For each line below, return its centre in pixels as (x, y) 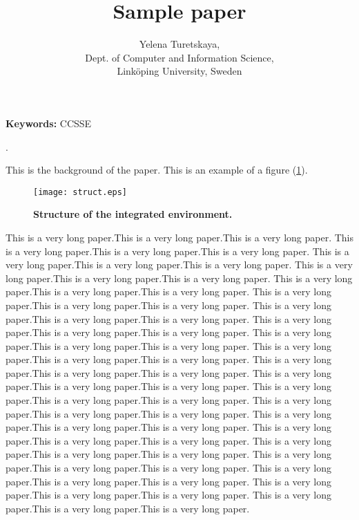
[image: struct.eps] (80, 192)
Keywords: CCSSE (49, 123)
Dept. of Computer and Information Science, (179, 57)
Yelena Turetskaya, (179, 44)
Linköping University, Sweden (179, 71)
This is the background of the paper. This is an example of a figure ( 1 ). (157, 170)
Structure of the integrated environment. (133, 214)
